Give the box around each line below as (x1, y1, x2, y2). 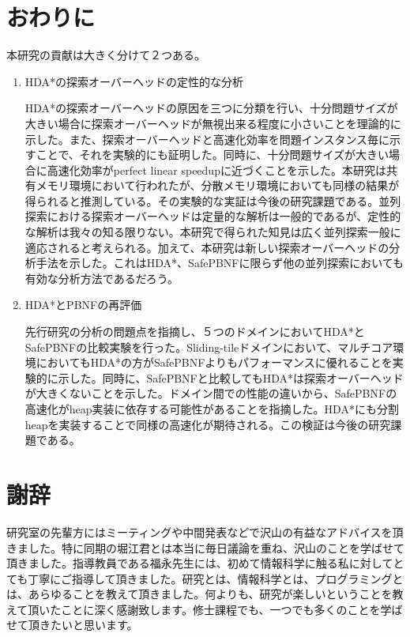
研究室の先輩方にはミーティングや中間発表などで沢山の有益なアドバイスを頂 (6, 523, 404, 540)
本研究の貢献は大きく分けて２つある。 (6, 47, 205, 63)
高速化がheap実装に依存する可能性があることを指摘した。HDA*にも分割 (24, 401, 399, 416)
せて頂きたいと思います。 (6, 616, 138, 633)
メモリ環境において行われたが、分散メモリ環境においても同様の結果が (36, 177, 400, 194)
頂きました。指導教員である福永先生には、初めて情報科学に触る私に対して (6, 555, 393, 571)
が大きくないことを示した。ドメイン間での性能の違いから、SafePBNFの (24, 385, 397, 401)
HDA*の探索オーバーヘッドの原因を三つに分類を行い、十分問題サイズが (24, 100, 398, 116)
